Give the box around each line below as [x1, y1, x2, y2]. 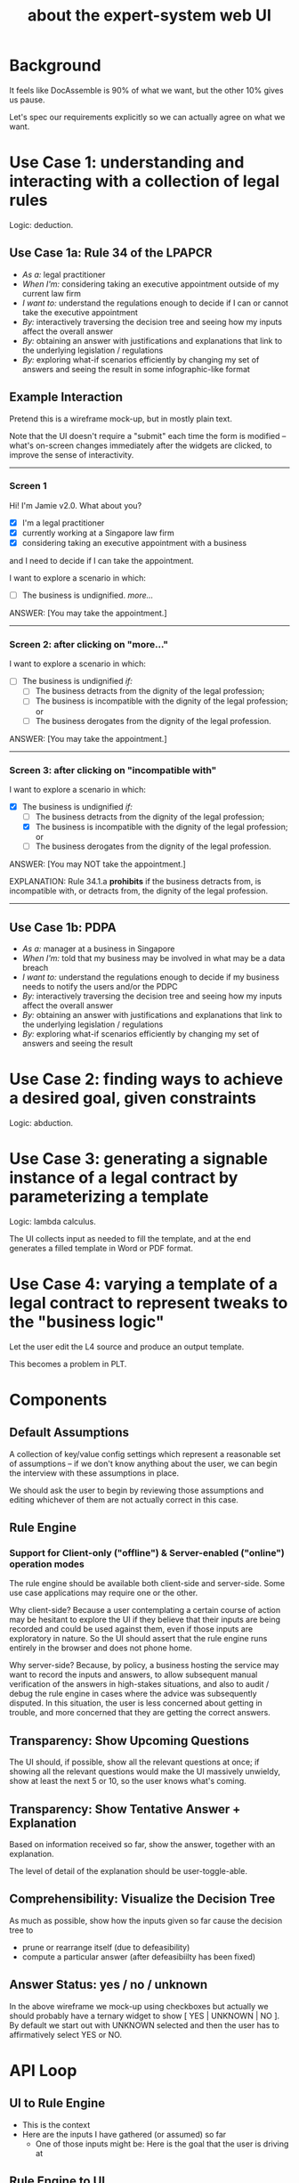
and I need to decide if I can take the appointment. [9, 555, 194, 566]
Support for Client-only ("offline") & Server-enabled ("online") [9, 1547, 285, 1560]
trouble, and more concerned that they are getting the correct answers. [9, 1707, 271, 1718]
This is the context [21, 2119, 91, 2130]
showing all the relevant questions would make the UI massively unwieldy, [9, 1766, 280, 1777]
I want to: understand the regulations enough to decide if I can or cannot [21, 297, 289, 308]
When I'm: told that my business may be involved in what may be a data [21, 952, 286, 963]
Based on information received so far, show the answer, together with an [9, 1839, 276, 1850]
